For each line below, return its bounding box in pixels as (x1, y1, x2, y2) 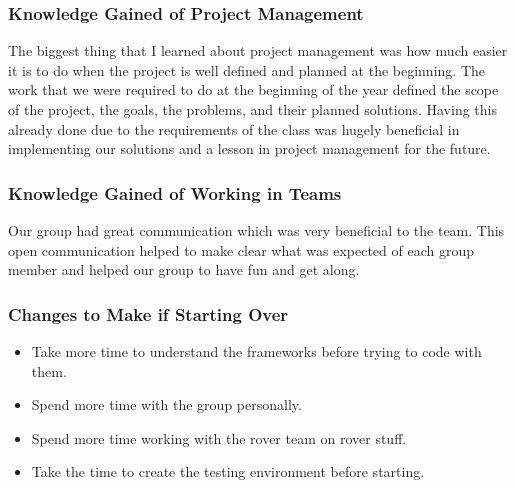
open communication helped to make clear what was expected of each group (8, 239, 475, 260)
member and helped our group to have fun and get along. (8, 259, 360, 280)
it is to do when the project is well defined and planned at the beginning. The (8, 59, 485, 80)
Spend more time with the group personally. (31, 394, 302, 415)
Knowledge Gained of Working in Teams (8, 180, 342, 205)
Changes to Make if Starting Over (8, 301, 289, 326)
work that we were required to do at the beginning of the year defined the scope (8, 79, 499, 100)
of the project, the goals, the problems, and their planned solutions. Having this (8, 99, 497, 119)
